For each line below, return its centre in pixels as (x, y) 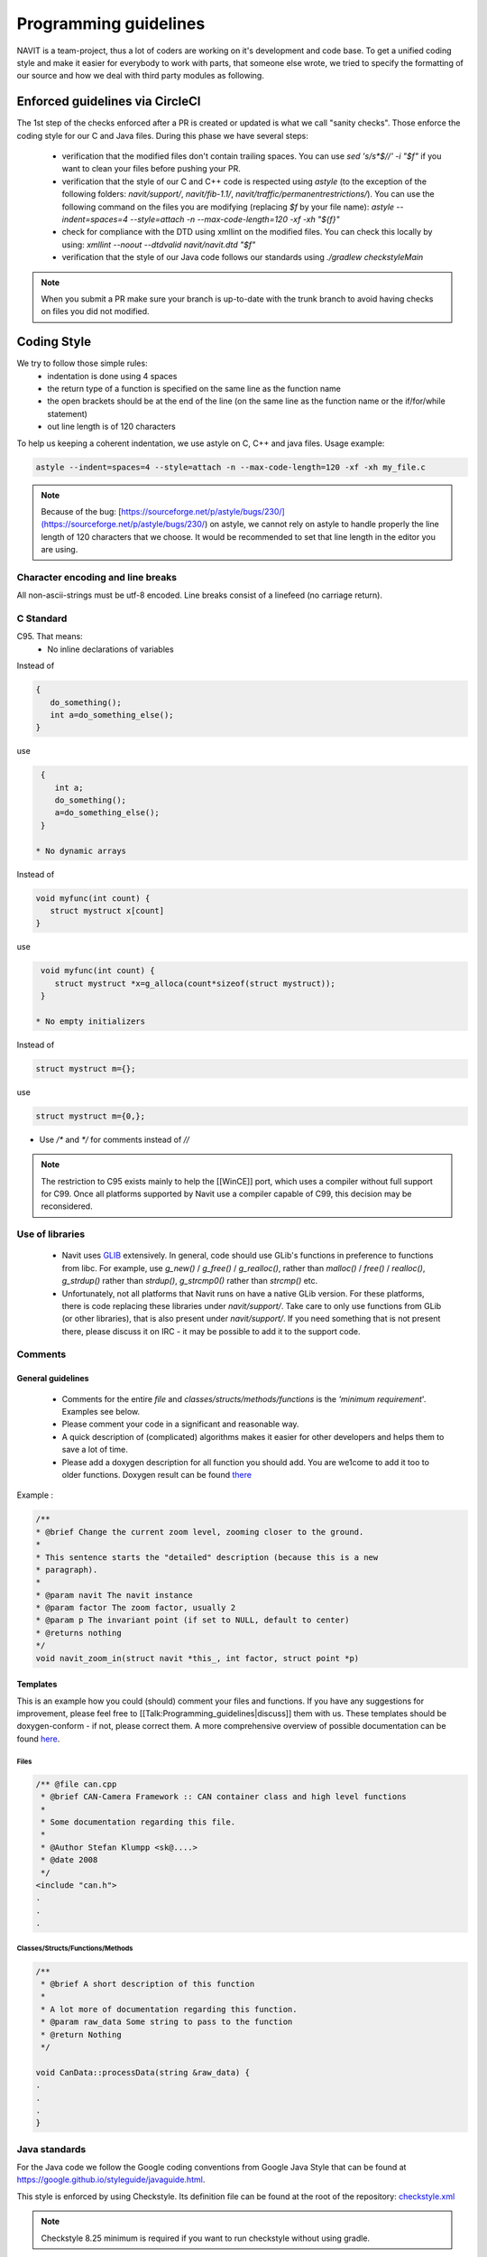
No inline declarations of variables (111, 649)
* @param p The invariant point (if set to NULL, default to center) (193, 1620)
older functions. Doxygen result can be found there (157, 1474)
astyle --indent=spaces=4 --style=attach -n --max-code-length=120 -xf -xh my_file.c (230, 467)
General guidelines (53, 1379)
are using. (60, 550)
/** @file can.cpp (76, 1784)
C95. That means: (50, 636)
